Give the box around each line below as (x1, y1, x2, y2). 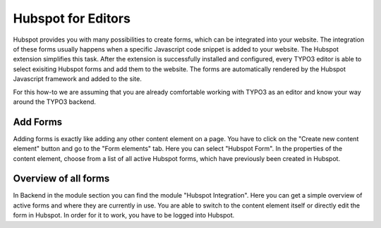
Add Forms (13, 116, 63, 128)
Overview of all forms (13, 173, 110, 185)
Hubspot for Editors (13, 11, 131, 26)
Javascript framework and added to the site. (13, 75, 143, 83)
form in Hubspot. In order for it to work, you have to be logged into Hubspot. (13, 211, 235, 220)
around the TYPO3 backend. (13, 97, 97, 106)
